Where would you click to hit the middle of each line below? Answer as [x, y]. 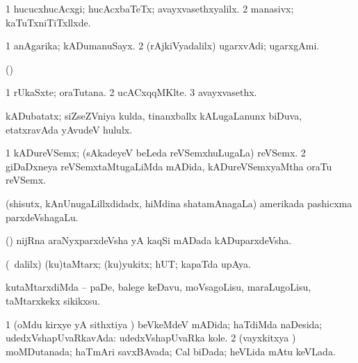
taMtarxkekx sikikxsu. [53, 300]
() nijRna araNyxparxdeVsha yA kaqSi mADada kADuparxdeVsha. [149, 240]
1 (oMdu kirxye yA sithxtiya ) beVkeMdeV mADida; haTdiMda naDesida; [164, 324]
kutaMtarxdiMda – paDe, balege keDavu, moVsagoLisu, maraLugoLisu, [158, 287]
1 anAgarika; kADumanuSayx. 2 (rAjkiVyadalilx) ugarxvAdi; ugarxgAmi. [163, 46]
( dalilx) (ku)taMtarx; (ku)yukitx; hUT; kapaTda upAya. [128, 263]
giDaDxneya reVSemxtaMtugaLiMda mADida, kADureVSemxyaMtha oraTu [169, 166]
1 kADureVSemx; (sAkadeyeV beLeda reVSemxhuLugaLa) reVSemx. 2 [156, 153]
